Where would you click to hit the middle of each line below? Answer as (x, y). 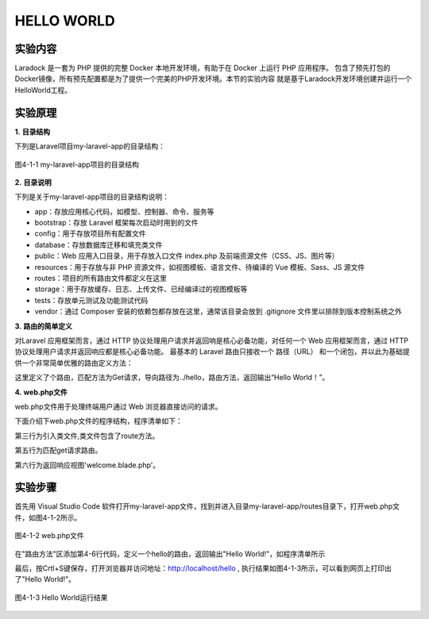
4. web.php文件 (41, 392)
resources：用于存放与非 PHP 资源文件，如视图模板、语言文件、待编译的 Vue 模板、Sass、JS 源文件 (200, 267)
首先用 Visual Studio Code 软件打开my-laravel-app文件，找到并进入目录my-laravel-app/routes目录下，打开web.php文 (207, 506)
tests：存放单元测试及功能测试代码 (91, 300)
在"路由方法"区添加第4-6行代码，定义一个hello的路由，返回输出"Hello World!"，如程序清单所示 (170, 554)
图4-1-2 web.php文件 (50, 536)
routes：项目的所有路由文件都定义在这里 (100, 279)
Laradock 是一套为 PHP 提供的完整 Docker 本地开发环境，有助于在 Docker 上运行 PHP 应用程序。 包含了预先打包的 (203, 68)
